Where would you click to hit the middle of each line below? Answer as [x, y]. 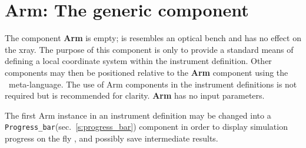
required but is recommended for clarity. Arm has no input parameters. [135, 95]
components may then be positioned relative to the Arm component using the [147, 72]
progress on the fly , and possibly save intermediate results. [112, 138]
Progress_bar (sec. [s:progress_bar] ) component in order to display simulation [146, 127]
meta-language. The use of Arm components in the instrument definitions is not [153, 84]
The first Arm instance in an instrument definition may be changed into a [138, 115]
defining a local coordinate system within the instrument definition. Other [138, 61]
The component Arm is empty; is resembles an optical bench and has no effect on [153, 38]
